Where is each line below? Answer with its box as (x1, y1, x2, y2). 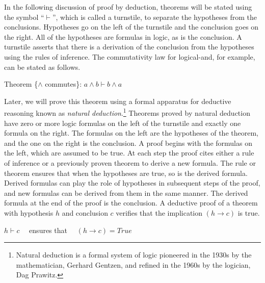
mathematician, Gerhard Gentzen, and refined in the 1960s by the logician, (16, 259, 251, 270)
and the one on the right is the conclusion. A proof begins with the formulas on (4, 137, 252, 148)
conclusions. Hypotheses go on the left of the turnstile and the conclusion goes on (4, 21, 259, 32)
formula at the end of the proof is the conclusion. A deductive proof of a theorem (4, 197, 258, 208)
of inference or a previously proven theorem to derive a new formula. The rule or (4, 157, 256, 168)
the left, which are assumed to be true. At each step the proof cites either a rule (4, 147, 254, 158)
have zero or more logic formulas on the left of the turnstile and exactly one (4, 117, 241, 128)
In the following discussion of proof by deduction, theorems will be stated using (4, 2, 252, 12)
